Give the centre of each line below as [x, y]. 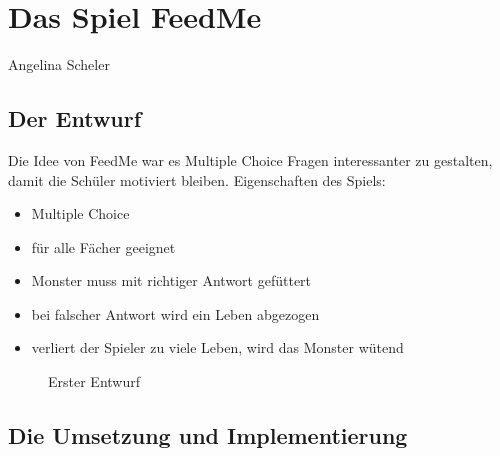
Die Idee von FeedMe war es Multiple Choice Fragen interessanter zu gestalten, [250, 159]
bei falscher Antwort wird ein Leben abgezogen [175, 313]
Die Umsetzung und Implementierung [208, 435]
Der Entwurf [75, 118]
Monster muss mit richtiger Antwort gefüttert [171, 280]
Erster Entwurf [94, 381]
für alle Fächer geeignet [103, 246]
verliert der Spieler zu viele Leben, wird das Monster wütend [217, 347]
